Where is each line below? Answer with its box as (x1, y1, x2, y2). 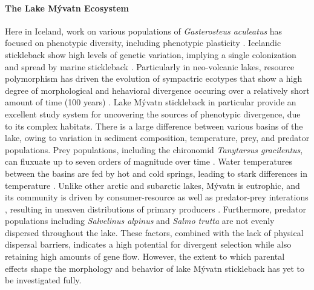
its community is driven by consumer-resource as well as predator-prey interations (5, 191, 309, 203)
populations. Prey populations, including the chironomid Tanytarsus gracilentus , (5, 143, 303, 156)
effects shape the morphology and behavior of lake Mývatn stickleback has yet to (5, 262, 305, 274)
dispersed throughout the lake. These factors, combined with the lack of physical (5, 226, 304, 239)
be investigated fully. (5, 274, 82, 286)
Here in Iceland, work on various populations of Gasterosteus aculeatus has (5, 24, 283, 37)
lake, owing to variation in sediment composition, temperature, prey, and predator (5, 131, 310, 144)
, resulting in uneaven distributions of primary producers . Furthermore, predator (5, 202, 307, 215)
